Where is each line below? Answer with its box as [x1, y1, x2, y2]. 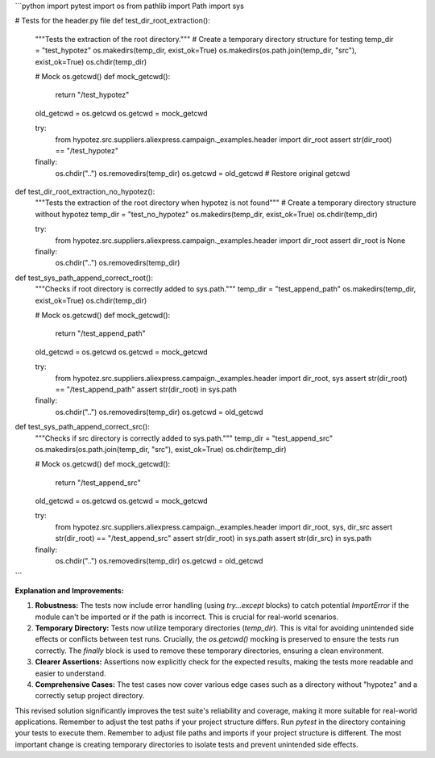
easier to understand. [35, 668, 106, 678]
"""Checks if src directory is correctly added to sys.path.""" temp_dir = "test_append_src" [35, 433, 333, 443]
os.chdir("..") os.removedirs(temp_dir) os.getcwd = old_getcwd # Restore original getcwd [55, 168, 350, 178]
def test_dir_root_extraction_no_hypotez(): [14, 186, 155, 197]
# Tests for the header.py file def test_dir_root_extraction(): [14, 16, 211, 26]
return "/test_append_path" [55, 329, 147, 338]
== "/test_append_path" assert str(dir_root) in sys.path [55, 384, 237, 394]
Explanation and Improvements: [14, 585, 124, 595]
